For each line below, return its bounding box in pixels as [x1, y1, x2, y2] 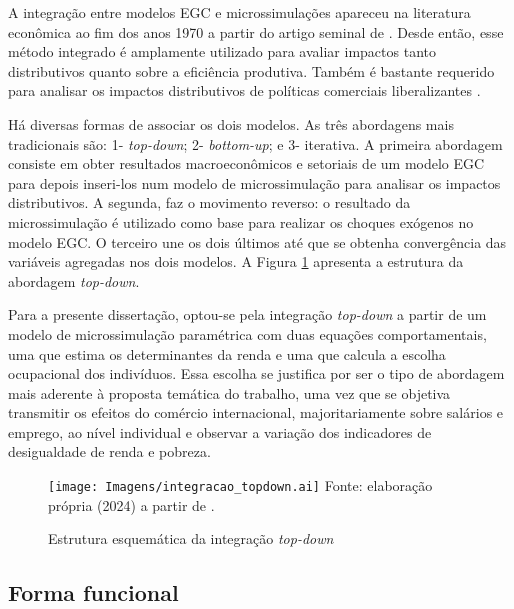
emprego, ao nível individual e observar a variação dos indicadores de [8, 421, 432, 442]
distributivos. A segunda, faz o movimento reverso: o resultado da [8, 192, 411, 213]
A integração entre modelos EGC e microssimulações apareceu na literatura [8, 2, 471, 22]
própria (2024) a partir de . [48, 494, 215, 515]
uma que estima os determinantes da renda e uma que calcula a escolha [8, 343, 446, 364]
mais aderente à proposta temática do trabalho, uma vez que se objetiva [8, 382, 451, 403]
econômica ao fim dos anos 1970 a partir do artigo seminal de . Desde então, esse [8, 21, 504, 42]
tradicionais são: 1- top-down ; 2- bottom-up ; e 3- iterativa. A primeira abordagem [8, 133, 503, 154]
